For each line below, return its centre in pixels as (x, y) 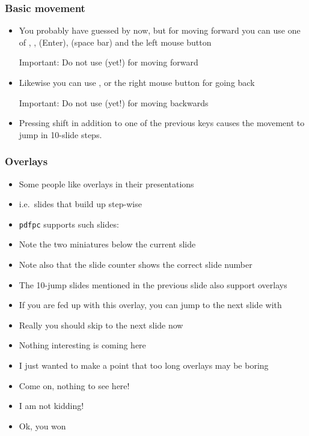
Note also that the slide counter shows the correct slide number (136, 265)
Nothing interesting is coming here (82, 345)
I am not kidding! (51, 406)
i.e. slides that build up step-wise (80, 204)
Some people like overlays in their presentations (106, 183)
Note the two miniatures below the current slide (107, 244)
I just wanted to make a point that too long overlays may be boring (144, 365)
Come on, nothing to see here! (74, 385)
